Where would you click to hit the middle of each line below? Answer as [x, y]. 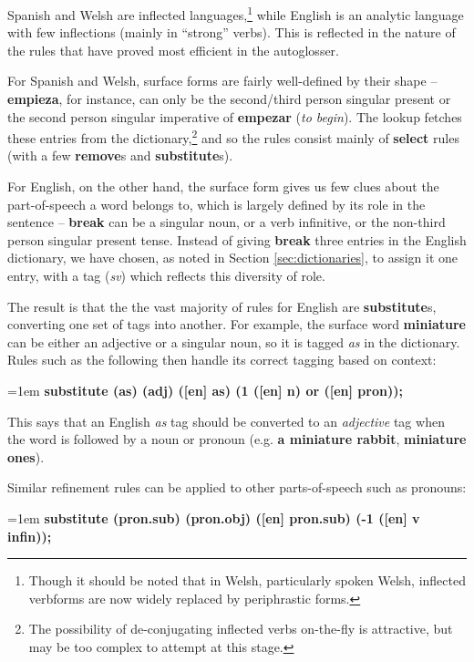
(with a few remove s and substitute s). [120, 155]
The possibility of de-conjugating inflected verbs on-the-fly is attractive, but [241, 629]
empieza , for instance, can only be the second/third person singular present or [229, 99]
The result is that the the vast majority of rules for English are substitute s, [222, 306]
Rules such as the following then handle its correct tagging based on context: [222, 360]
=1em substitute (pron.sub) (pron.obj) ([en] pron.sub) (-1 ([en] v [214, 517]
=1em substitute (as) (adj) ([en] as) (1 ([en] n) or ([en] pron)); [205, 390]
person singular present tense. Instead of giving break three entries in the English [237, 239]
